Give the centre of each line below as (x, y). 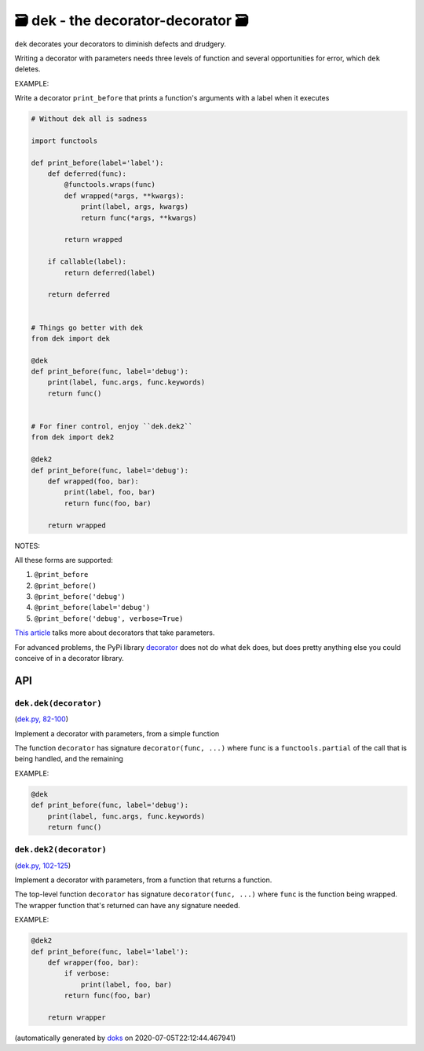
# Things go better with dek (87, 327)
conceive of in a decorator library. (69, 659)
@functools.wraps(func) (110, 185)
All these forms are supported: (64, 560)
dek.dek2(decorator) (61, 850)
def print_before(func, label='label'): (110, 951)
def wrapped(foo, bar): (93, 481)
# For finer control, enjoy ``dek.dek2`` (112, 427)
